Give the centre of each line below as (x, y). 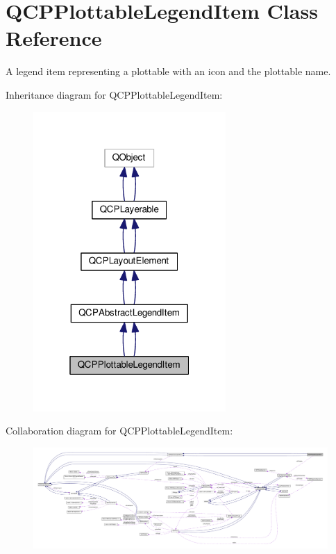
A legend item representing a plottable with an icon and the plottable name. (168, 71)
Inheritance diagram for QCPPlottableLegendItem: (114, 94)
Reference (54, 38)
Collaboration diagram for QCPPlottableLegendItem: (119, 431)
